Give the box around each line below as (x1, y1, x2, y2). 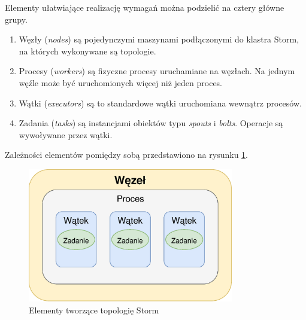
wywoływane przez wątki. (19, 128, 113, 141)
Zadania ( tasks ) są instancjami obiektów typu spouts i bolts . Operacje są (19, 117, 283, 129)
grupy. (5, 13, 28, 25)
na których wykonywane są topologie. (19, 44, 156, 57)
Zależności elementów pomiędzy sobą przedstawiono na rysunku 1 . (5, 148, 248, 161)
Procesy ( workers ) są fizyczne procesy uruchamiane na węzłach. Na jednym (19, 65, 295, 77)
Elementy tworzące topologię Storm (29, 303, 159, 316)
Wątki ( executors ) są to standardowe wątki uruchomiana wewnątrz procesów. (19, 96, 302, 109)
